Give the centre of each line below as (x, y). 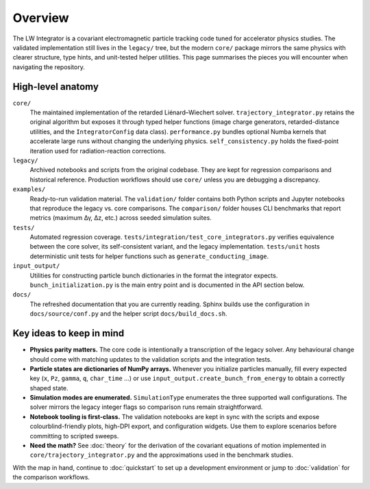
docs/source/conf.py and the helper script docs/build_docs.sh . (128, 314)
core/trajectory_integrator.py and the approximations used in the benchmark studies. (162, 455)
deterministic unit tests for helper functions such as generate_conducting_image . (149, 256)
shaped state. (49, 388)
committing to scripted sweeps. (74, 436)
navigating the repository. (49, 67)
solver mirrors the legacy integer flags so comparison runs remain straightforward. (146, 407)
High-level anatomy (56, 87)
